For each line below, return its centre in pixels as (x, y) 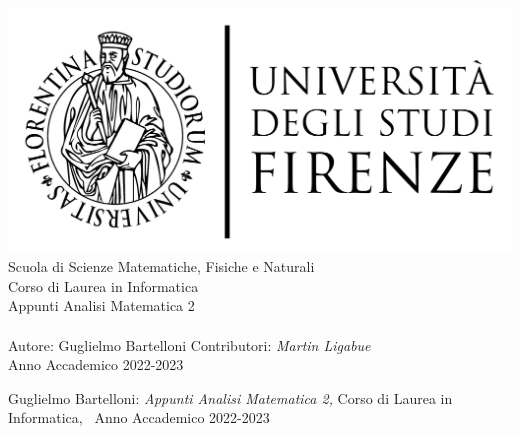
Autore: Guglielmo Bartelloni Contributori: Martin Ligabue (189, 344)
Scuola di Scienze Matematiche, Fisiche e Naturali (161, 266)
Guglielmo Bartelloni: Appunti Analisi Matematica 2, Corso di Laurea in (230, 397)
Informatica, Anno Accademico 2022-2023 (139, 417)
